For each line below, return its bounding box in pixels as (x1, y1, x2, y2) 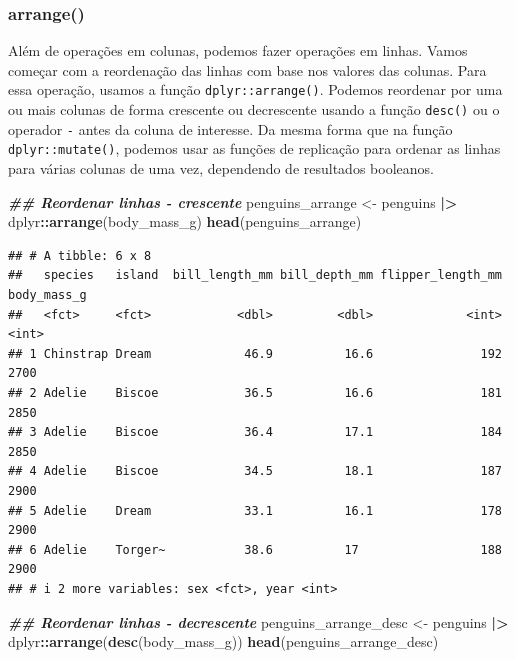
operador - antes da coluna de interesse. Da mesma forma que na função (8, 118, 453, 139)
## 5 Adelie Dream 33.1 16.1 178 (8, 503, 502, 518)
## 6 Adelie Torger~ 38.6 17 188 (8, 542, 502, 557)
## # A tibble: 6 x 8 (8, 248, 152, 263)
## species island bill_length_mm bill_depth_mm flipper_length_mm (8, 268, 502, 283)
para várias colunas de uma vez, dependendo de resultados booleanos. (8, 158, 434, 179)
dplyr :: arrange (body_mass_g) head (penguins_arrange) (8, 211, 362, 232)
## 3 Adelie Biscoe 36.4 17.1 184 (8, 425, 502, 440)
